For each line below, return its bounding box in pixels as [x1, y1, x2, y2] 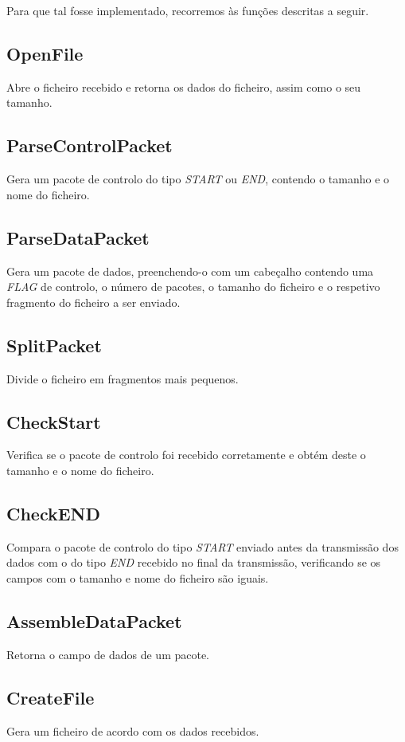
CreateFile [6, 685, 95, 709]
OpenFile [6, 41, 84, 65]
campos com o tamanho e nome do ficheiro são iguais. [6, 569, 269, 586]
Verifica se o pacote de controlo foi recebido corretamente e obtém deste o [6, 446, 366, 463]
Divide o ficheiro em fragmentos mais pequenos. [6, 370, 239, 387]
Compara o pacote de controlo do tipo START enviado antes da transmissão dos [6, 538, 399, 555]
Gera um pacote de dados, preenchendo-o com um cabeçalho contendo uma [6, 262, 374, 279]
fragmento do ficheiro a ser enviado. [6, 293, 181, 310]
